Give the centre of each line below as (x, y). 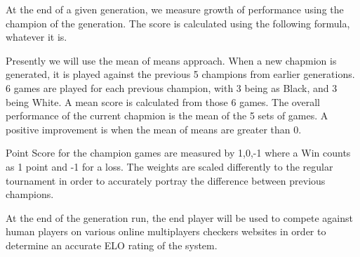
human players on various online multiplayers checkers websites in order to (166, 231)
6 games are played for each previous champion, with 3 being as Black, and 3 (172, 87)
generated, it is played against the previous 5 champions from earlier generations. (180, 74)
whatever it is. (36, 37)
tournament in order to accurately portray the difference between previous (166, 180)
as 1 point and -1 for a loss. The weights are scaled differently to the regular (169, 166)
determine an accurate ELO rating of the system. (112, 245)
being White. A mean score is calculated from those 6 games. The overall (163, 101)
